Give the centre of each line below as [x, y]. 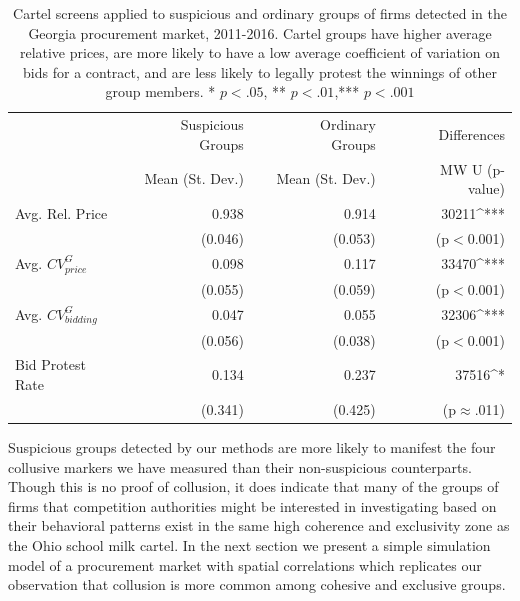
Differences [471, 134]
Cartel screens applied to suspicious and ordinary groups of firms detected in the [260, 13]
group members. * [160, 91]
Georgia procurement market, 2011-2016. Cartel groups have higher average [260, 32]
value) [486, 188]
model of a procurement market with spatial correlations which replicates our [245, 564]
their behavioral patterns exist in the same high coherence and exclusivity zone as [259, 525]
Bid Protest [50, 364]
